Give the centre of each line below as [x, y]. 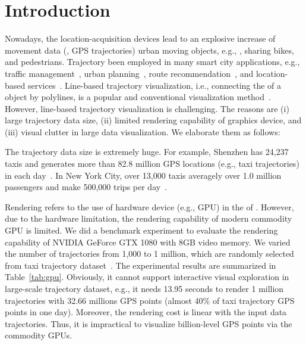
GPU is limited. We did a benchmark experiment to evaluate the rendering [141, 230]
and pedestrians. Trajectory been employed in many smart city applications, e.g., [152, 62]
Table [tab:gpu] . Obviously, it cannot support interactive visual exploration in [147, 277]
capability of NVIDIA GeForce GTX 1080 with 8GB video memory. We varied [148, 242]
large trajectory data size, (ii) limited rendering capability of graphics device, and [153, 120]
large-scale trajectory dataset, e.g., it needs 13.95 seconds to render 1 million [144, 288]
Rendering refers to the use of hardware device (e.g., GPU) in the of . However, [149, 206]
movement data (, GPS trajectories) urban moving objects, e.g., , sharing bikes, [149, 50]
